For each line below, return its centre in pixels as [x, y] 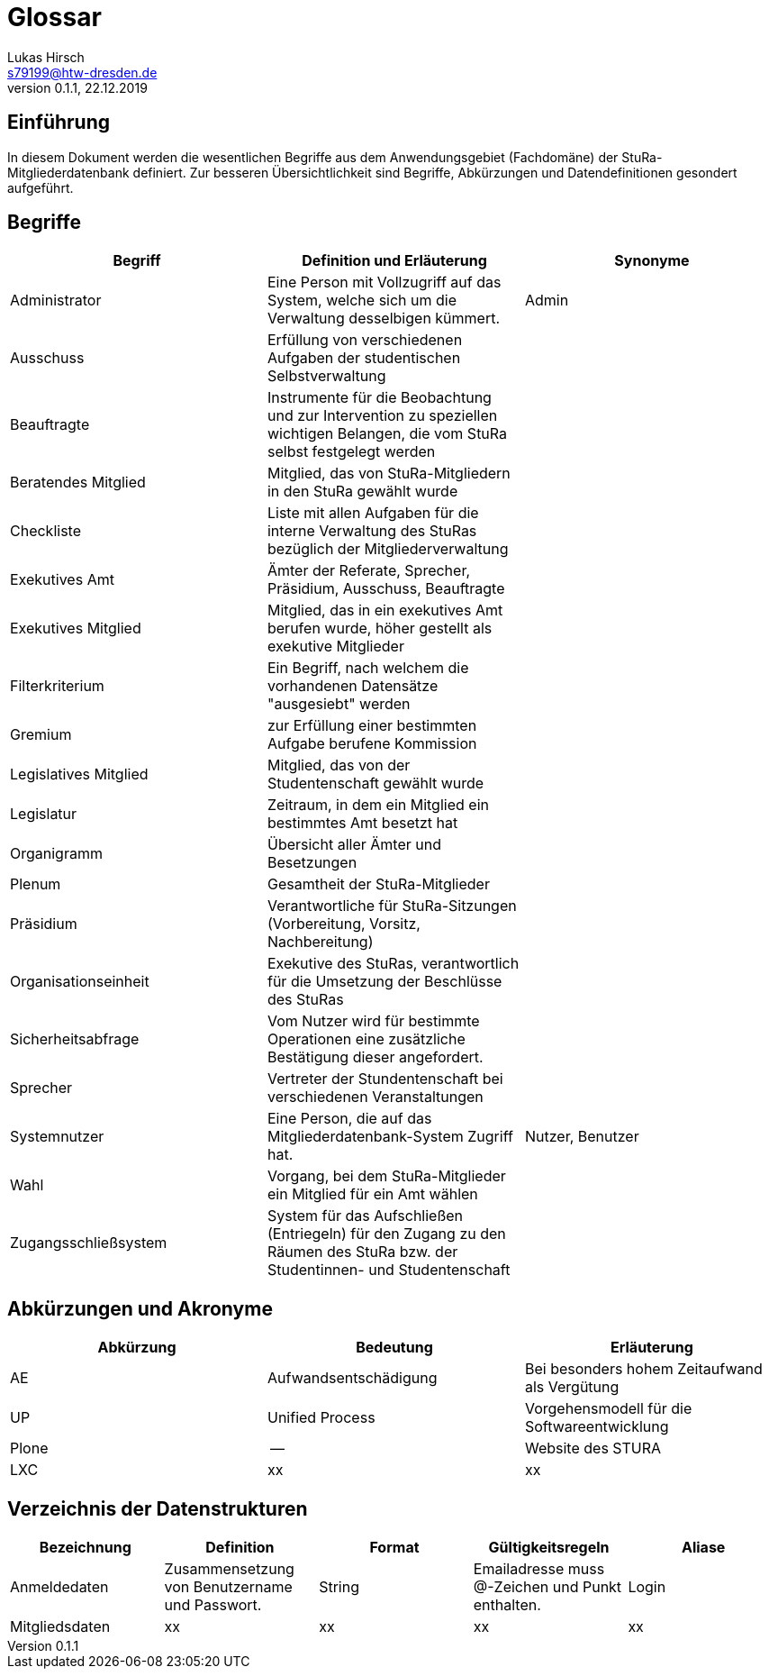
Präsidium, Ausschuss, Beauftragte [386, 589]
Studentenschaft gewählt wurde [375, 783]
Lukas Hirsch [46, 57]
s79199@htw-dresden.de [82, 72]
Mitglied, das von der [339, 765]
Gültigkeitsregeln [549, 1548]
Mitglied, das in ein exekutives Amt [385, 610]
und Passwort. [213, 1605]
